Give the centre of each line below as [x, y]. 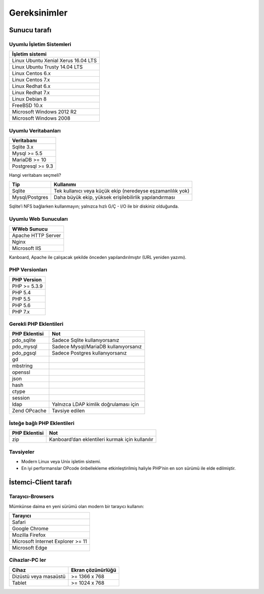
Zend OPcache [29, 411]
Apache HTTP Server [36, 235]
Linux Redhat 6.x [31, 86]
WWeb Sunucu [30, 229]
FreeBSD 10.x [27, 106]
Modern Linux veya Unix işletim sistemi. [61, 461]
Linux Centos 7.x [31, 80]
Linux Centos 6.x [31, 73]
